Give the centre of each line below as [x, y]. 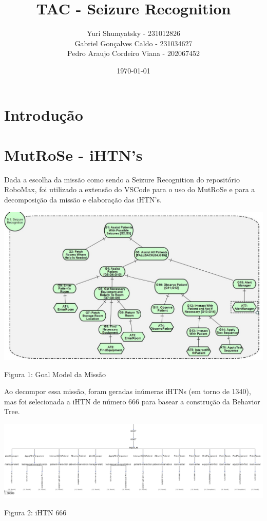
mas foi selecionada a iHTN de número [65, 401]
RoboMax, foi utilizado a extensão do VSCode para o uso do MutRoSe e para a [130, 189]
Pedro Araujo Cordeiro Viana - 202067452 [133, 53]
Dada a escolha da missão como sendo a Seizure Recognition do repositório [122, 179]
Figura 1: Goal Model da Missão [55, 374]
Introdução [44, 114]
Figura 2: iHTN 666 [35, 512]
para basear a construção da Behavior [201, 401]
